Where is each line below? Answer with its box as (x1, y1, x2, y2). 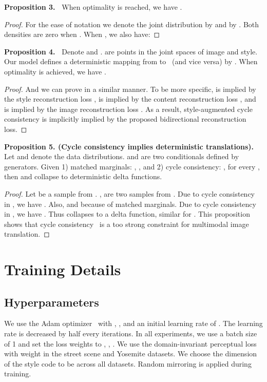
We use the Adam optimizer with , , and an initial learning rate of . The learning (4, 318, 263, 329)
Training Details (4, 259, 121, 280)
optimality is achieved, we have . (4, 66, 106, 77)
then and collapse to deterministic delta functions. (4, 171, 162, 182)
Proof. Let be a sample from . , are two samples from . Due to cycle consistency (4, 188, 255, 199)
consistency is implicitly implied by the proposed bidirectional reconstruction (4, 113, 246, 124)
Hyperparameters (4, 294, 99, 310)
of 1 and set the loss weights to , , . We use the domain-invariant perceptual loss (4, 338, 257, 349)
